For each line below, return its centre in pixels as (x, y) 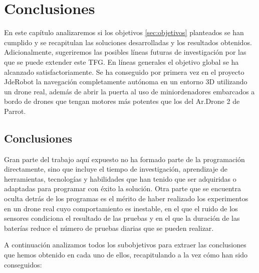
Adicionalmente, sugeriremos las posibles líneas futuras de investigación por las (125, 52)
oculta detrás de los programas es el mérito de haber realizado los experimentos (126, 198)
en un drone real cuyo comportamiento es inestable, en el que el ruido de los (121, 208)
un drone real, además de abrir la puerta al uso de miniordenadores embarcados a (129, 91)
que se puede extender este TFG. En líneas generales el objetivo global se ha (121, 61)
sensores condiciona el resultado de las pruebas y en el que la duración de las (122, 218)
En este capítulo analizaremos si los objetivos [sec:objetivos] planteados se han (124, 32)
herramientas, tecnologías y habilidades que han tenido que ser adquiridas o (120, 178)
